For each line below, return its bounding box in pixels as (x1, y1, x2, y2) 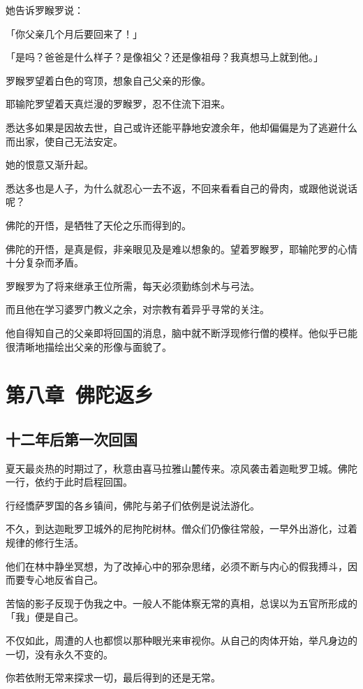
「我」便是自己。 (6, 609, 84, 624)
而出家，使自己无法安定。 (6, 133, 123, 148)
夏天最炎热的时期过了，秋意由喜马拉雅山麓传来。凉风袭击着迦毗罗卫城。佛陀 (6, 460, 357, 475)
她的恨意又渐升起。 (6, 157, 94, 172)
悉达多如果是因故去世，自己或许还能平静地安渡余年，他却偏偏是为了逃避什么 (6, 119, 357, 134)
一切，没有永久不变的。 (6, 646, 113, 661)
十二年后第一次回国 (6, 428, 138, 449)
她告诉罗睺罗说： (6, 3, 84, 17)
